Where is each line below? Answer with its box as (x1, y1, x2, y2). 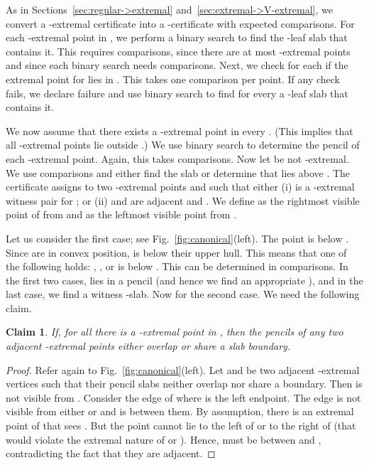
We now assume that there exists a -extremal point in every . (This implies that (6, 123, 353, 138)
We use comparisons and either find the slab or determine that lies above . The (6, 165, 351, 180)
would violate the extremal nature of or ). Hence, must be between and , (6, 432, 321, 447)
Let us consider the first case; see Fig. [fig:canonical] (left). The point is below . (6, 230, 349, 245)
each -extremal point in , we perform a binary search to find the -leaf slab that (6, 30, 348, 45)
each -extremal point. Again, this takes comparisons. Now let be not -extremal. (6, 151, 349, 166)
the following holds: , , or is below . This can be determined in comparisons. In (6, 259, 348, 274)
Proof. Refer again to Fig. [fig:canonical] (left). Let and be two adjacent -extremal (6, 362, 360, 377)
